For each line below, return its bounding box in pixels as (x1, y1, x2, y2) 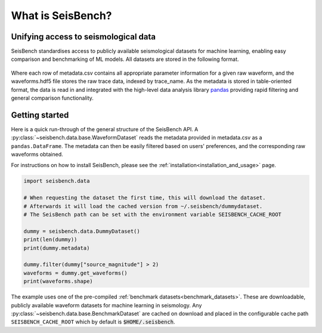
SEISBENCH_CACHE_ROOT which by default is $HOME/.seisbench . (11, 318, 175, 325)
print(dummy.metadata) (23, 245, 90, 251)
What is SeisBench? (11, 9, 113, 22)
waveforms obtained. (11, 151, 64, 158)
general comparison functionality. (11, 94, 94, 101)
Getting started (11, 110, 69, 120)
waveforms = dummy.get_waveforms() (23, 269, 128, 276)
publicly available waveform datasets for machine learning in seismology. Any (11, 301, 202, 309)
